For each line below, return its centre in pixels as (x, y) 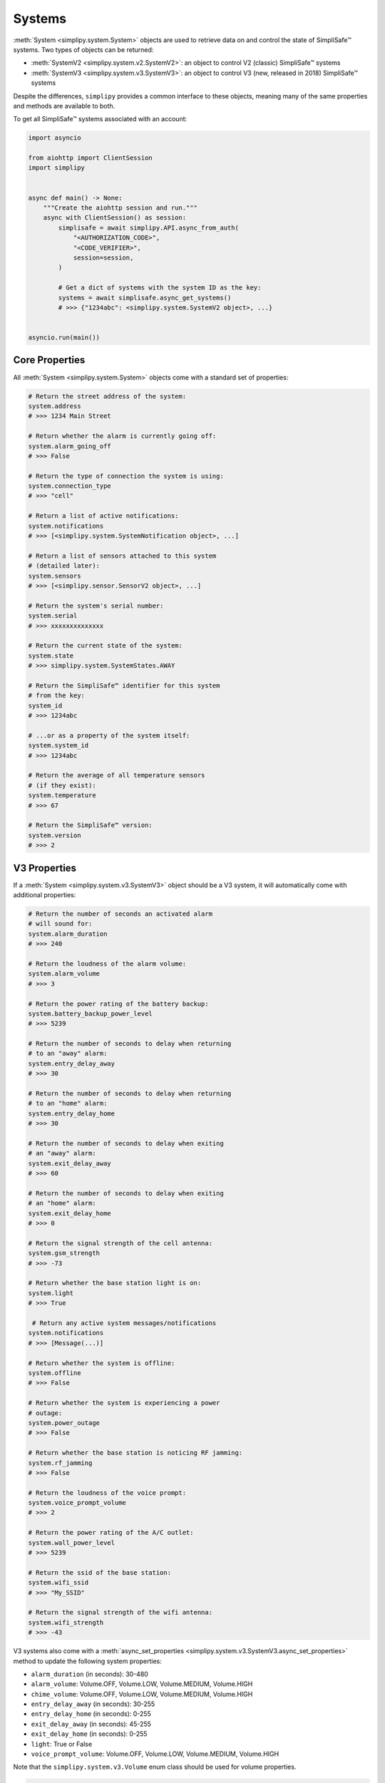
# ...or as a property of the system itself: (109, 735)
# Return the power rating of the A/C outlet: (111, 1533)
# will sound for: (60, 924)
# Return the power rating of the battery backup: (119, 1003)
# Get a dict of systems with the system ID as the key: (160, 288)
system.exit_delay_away (70, 1163)
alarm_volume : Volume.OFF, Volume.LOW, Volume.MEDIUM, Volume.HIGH (142, 1684)
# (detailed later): (64, 566)
